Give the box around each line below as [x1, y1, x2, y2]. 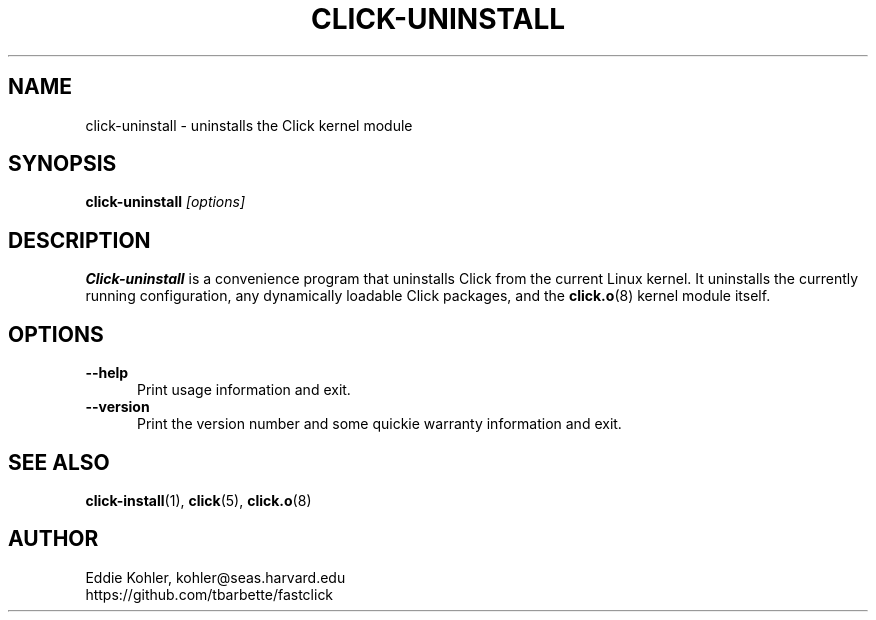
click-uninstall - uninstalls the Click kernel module [85, 116, 413, 134]
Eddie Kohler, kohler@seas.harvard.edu [85, 568, 346, 586]
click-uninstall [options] [85, 193, 246, 211]
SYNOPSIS [8, 151, 117, 177]
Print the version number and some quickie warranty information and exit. [137, 415, 622, 433]
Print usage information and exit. [137, 381, 351, 399]
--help [85, 364, 129, 382]
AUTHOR [8, 526, 99, 552]
